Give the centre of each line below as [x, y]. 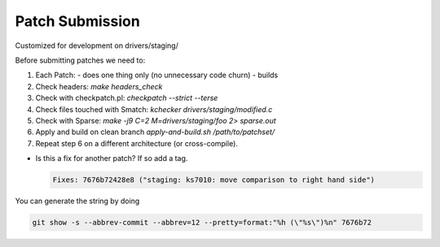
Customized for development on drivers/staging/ [97, 45]
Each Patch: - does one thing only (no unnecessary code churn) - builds [157, 75]
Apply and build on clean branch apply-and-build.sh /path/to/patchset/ [155, 132]
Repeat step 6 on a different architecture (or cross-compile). [136, 143]
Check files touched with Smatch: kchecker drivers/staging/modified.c [154, 109]
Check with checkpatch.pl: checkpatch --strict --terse [127, 98]
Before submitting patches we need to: [80, 60]
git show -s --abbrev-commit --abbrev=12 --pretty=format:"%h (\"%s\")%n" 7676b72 [202, 223]
